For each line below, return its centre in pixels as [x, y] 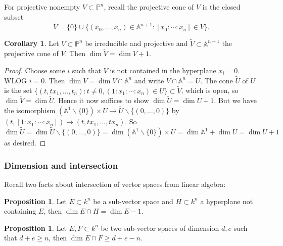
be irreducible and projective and [136, 43]
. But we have [235, 100]
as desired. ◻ [25, 143]
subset [14, 16]
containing [20, 211]
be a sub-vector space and [133, 201]
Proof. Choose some [35, 70]
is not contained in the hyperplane [163, 70]
